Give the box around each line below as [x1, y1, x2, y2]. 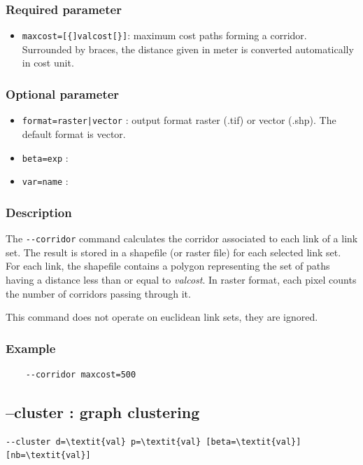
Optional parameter [6, 85, 120, 102]
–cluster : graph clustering [6, 401, 200, 422]
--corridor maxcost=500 [25, 369, 136, 380]
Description [6, 203, 72, 221]
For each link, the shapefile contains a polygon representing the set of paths [6, 258, 330, 273]
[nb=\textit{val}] [6, 450, 91, 461]
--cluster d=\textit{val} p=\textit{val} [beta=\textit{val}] [6, 436, 301, 447]
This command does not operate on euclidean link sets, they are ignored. [6, 310, 318, 324]
